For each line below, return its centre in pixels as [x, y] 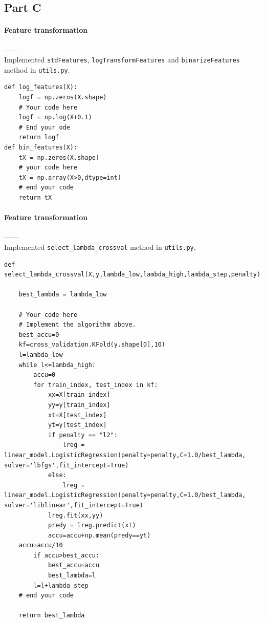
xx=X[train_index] [79, 395]
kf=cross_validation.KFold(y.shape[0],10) [92, 345]
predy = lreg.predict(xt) [92, 525]
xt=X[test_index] [77, 415]
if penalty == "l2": [83, 435]
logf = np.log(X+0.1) [55, 117]
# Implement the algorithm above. [77, 325]
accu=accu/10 [41, 545]
